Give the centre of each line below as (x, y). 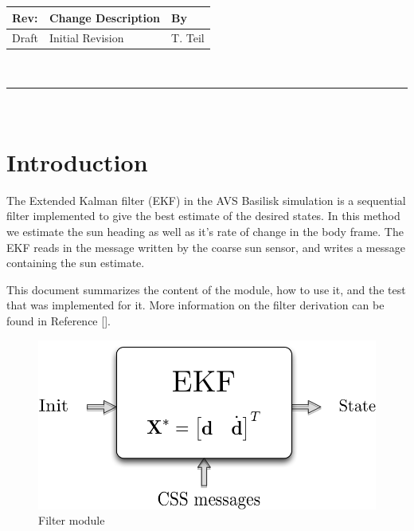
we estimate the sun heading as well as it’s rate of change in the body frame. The (205, 231)
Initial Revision (86, 38)
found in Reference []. (59, 320)
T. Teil (188, 38)
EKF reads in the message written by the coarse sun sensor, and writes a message (206, 247)
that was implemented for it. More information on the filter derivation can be (195, 305)
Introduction (77, 161)
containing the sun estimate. (76, 263)
